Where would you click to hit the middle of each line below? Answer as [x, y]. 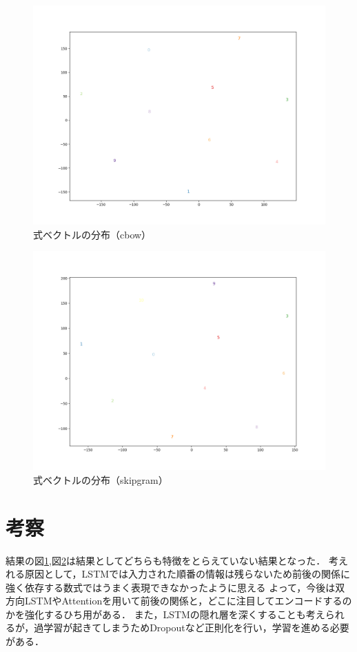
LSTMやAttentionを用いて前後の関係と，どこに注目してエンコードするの [188, 601]
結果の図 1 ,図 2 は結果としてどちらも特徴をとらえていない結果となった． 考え [177, 560]
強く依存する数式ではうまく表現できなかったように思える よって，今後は [171, 587]
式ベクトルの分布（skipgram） [101, 479]
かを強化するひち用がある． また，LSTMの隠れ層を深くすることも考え [165, 614]
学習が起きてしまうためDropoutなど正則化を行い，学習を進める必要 [196, 628]
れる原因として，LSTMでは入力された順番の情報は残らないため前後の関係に [178, 574]
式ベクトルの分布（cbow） [92, 234]
